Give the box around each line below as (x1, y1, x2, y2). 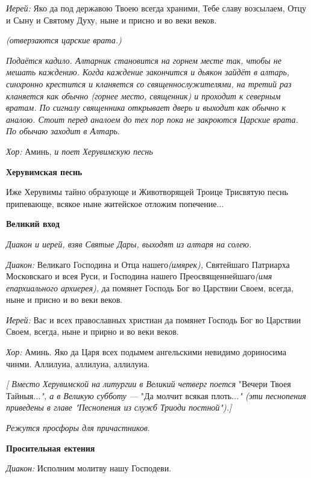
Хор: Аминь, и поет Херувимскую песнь (6, 144, 153, 157)
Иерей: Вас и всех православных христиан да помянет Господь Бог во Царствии (6, 313, 301, 326)
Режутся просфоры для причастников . (6, 421, 150, 434)
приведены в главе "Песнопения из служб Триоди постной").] (6, 401, 232, 414)
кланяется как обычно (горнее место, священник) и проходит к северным (6, 89, 281, 102)
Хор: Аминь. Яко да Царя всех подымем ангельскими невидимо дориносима (6, 346, 286, 358)
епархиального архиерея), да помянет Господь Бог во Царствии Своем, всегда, (6, 281, 294, 294)
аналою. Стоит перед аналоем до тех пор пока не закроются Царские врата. (6, 113, 298, 125)
